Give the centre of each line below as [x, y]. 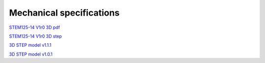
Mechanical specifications [64, 13]
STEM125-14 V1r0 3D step [36, 36]
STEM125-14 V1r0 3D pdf [35, 27]
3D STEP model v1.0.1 [31, 54]
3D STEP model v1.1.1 [30, 45]
